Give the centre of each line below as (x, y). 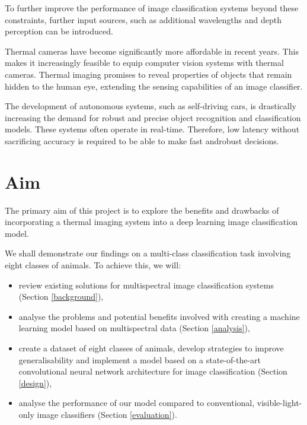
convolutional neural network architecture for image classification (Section (153, 371)
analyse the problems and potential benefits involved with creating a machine (159, 316)
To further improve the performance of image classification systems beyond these (152, 8)
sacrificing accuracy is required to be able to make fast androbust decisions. (142, 140)
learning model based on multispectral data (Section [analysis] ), (134, 328)
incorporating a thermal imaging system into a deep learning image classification (151, 222)
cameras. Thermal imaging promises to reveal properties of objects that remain (148, 74)
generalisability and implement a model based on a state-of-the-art (140, 359)
